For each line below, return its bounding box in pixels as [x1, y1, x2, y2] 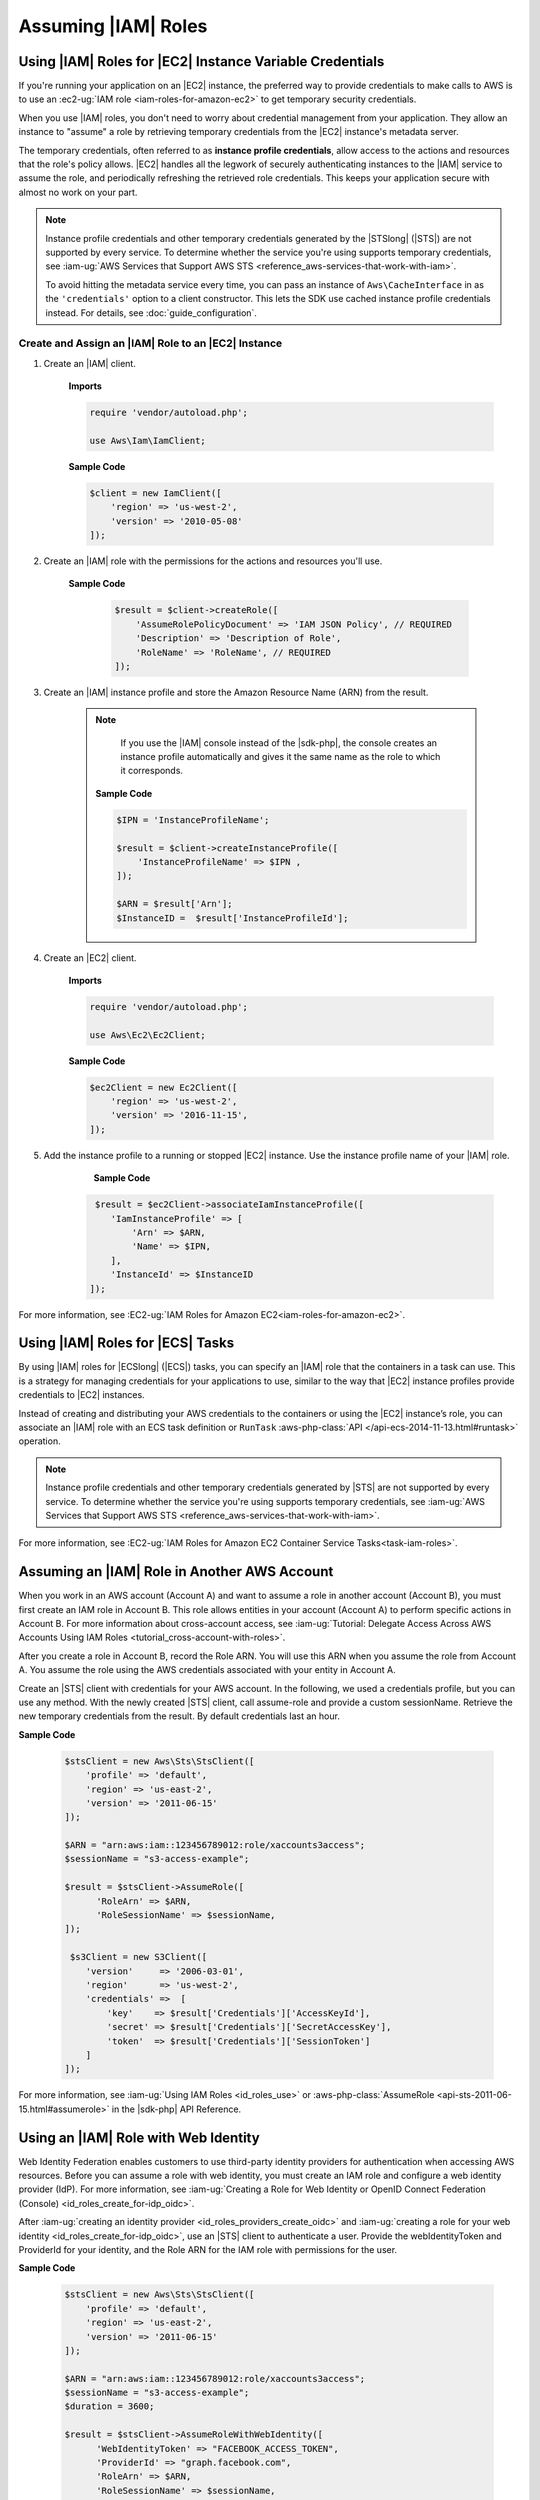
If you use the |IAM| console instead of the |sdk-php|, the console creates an [120, 736, 438, 749]
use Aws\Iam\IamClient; [89, 435, 207, 446]
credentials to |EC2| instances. [18, 1389, 145, 1401]
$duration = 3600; [64, 2401, 155, 2412]
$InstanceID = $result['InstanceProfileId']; [116, 912, 349, 924]
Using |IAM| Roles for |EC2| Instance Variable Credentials [18, 53, 385, 70]
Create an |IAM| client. [43, 357, 137, 369]
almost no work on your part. [18, 186, 138, 198]
